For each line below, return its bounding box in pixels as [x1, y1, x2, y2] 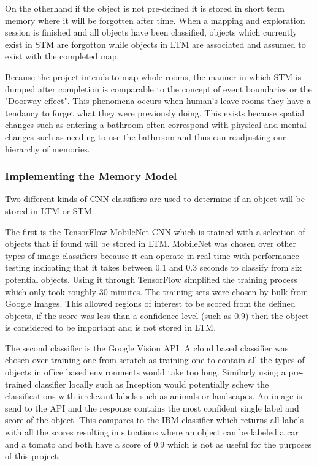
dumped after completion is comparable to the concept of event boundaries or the [5, 82, 312, 95]
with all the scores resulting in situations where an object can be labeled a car [5, 426, 299, 438]
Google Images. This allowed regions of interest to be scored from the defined [5, 297, 296, 310]
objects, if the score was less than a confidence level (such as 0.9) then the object [5, 309, 309, 321]
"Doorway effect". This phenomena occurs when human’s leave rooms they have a [5, 94, 311, 107]
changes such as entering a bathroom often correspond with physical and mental [5, 118, 307, 131]
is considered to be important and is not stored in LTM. [5, 321, 216, 334]
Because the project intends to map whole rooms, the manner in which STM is [5, 70, 302, 83]
